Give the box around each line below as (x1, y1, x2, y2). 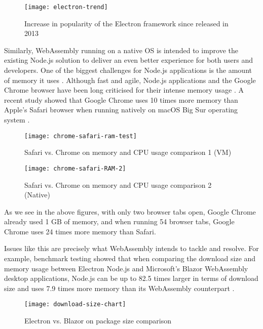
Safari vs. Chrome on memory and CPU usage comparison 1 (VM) (24, 147, 232, 157)
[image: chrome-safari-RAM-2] (24, 164, 126, 172)
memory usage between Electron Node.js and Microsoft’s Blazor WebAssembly (4, 263, 248, 273)
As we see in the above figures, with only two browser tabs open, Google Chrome (4, 206, 256, 217)
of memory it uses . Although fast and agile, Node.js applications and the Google (4, 74, 256, 85)
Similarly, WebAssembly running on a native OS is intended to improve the (4, 45, 238, 55)
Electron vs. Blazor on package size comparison (24, 315, 172, 326)
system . (4, 114, 30, 125)
